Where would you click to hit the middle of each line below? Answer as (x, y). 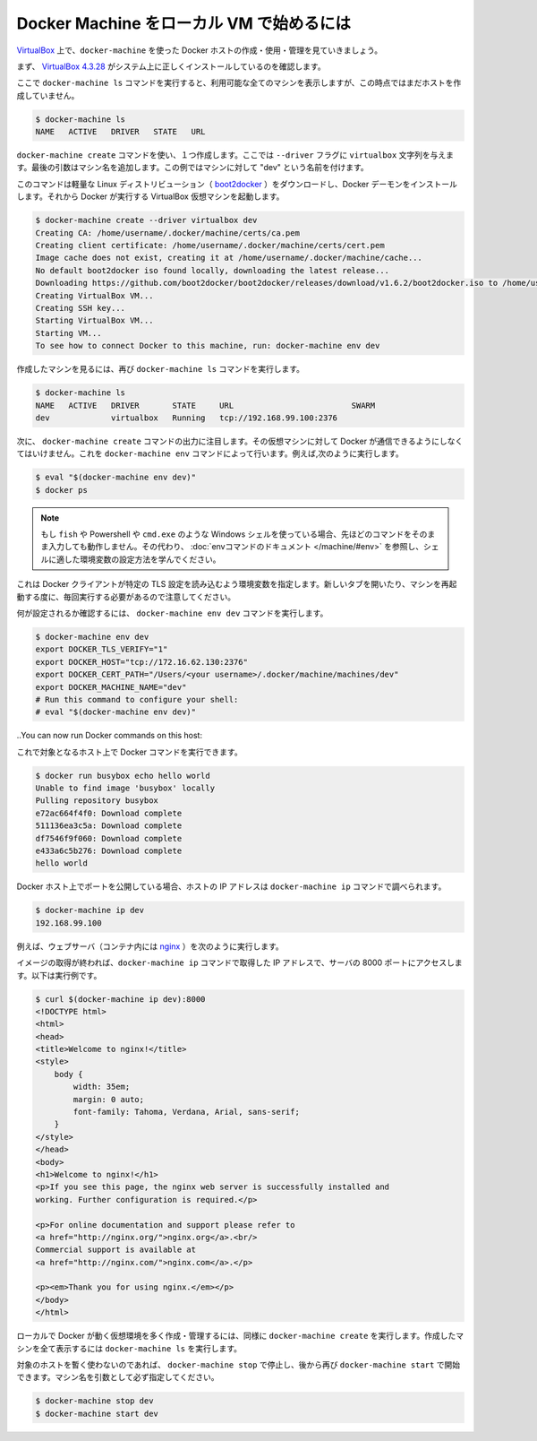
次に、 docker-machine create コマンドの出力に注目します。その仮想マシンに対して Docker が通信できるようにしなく (240, 441)
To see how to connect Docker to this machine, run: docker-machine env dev (208, 346)
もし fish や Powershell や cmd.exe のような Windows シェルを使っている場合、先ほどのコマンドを (226, 534)
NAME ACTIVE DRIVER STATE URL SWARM (205, 405)
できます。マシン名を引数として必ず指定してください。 (118, 1377)
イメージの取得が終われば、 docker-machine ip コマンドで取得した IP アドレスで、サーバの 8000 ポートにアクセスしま (239, 962)
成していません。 (48, 95)
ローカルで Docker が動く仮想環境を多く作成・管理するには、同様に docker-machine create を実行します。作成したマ (240, 1336)
